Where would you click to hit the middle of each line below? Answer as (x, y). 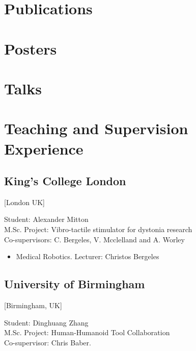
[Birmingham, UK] (33, 305)
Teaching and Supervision (96, 128)
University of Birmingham (75, 284)
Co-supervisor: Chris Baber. (48, 342)
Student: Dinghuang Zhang (46, 322)
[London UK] (24, 202)
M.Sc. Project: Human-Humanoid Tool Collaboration (87, 332)
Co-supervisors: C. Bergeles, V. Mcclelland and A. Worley (94, 239)
